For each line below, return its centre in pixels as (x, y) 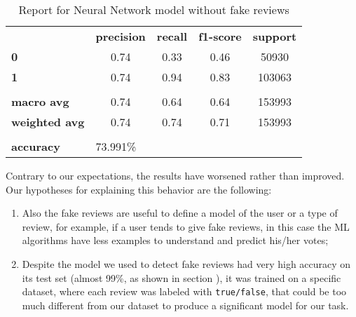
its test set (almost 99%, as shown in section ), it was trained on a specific (182, 277)
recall (172, 36)
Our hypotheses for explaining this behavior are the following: (139, 189)
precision (121, 36)
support (275, 36)
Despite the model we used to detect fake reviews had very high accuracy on (186, 263)
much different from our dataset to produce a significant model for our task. (185, 305)
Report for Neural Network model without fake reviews (154, 9)
